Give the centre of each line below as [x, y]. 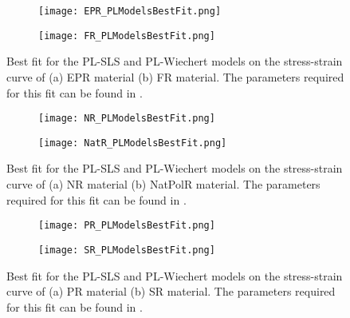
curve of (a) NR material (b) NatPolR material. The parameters [163, 184]
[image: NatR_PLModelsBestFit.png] [133, 143]
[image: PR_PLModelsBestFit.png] [127, 226]
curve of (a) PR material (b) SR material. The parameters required [171, 291]
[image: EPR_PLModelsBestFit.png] [130, 11]
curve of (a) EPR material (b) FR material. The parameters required [175, 76]
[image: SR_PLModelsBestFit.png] [127, 250]
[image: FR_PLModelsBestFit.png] [127, 36]
